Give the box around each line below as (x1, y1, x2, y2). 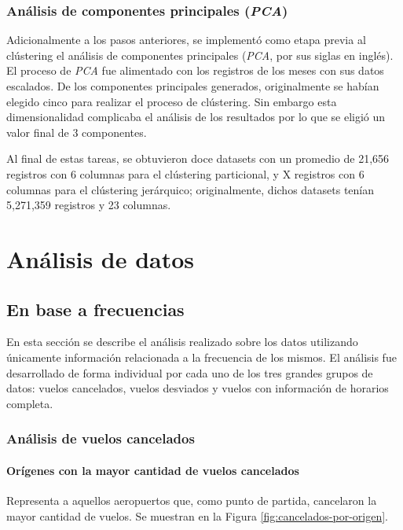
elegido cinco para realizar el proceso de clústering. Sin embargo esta (6, 93, 337, 109)
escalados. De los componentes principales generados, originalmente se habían (6, 78, 379, 94)
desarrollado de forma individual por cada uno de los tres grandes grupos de (6, 364, 373, 381)
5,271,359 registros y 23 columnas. (6, 197, 171, 213)
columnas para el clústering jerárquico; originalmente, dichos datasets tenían (6, 181, 375, 197)
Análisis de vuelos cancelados (6, 429, 195, 448)
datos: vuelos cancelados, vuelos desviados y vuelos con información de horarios (6, 380, 389, 396)
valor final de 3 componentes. (6, 123, 147, 140)
